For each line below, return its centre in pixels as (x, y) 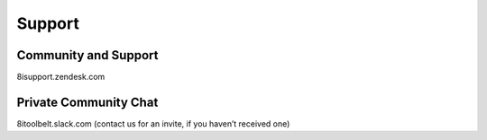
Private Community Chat (87, 102)
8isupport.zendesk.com (61, 77)
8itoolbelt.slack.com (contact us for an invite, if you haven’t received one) (153, 123)
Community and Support (87, 55)
